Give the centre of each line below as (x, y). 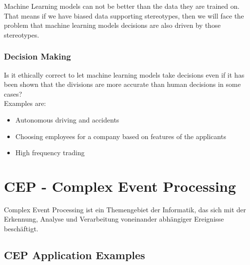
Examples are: (25, 103)
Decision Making (38, 56)
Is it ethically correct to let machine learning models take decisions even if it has (124, 74)
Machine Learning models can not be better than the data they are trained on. (122, 6)
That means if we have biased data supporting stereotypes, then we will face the (124, 15)
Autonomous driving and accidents (67, 119)
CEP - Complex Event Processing (120, 186)
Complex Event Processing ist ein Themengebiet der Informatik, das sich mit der (125, 209)
